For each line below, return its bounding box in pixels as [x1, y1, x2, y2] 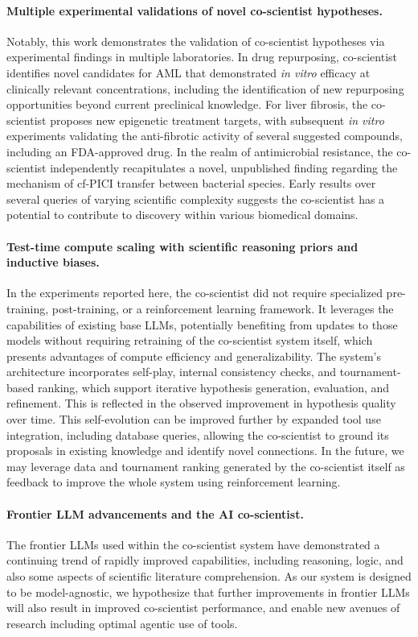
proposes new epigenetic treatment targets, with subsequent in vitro [50, 111, 384, 128]
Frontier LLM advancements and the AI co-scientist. [6, 505, 304, 522]
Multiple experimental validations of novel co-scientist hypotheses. [6, 2, 383, 19]
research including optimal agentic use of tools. [6, 614, 238, 631]
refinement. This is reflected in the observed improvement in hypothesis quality [6, 395, 396, 412]
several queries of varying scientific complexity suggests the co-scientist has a [6, 190, 385, 207]
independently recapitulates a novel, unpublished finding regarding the [50, 159, 398, 176]
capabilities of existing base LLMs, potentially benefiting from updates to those [6, 316, 398, 333]
